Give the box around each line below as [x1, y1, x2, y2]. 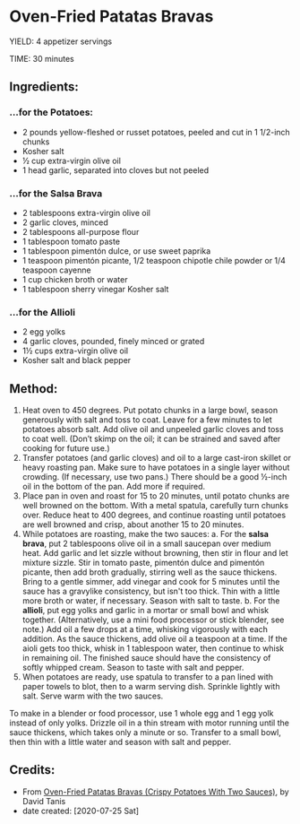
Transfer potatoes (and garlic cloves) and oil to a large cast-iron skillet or [21, 453, 291, 464]
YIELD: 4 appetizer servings [9, 36, 113, 47]
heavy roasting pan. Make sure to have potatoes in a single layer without [21, 462, 290, 473]
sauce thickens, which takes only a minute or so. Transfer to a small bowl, [9, 727, 282, 738]
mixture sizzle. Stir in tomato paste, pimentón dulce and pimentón [21, 558, 265, 568]
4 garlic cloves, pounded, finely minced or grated [21, 336, 205, 347]
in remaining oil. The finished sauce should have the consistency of [21, 653, 271, 664]
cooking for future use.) [21, 443, 110, 454]
